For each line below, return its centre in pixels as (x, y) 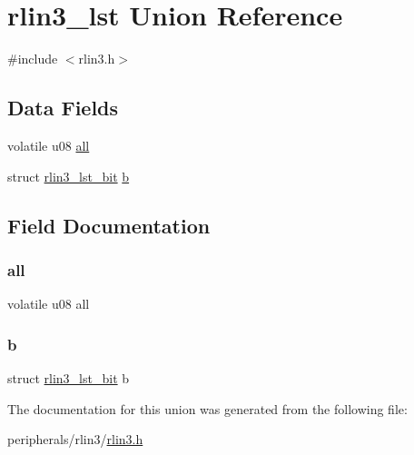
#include (33, 59)
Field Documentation (109, 225)
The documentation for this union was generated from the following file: (207, 408)
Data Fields (63, 108)
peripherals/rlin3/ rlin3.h (75, 439)
